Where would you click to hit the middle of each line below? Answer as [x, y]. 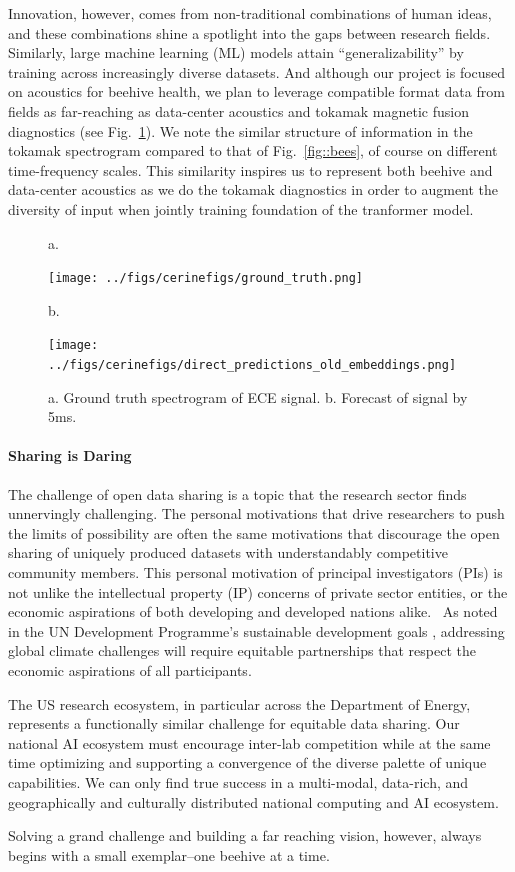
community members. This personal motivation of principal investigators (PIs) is [255, 572]
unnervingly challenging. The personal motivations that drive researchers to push [256, 513]
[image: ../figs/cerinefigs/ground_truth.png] [205, 278]
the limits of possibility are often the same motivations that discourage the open [254, 532]
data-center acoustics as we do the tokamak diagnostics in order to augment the [253, 189]
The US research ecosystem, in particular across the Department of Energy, [239, 703]
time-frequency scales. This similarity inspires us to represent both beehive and [250, 169]
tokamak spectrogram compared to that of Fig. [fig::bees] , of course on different [253, 150]
